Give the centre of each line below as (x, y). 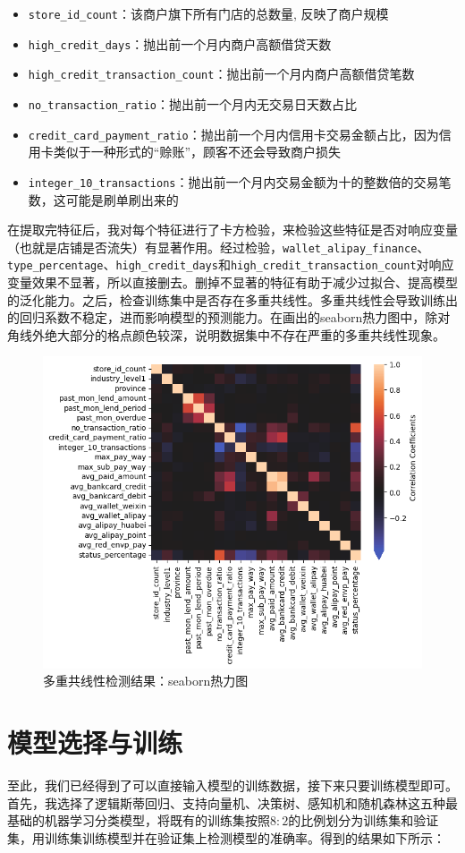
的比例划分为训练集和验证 (364, 820)
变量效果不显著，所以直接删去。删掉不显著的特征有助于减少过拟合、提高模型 (232, 282)
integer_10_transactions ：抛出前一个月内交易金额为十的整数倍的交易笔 (240, 181)
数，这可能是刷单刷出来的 (103, 199)
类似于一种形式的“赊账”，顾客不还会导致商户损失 (197, 152)
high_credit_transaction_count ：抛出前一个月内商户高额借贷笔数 (221, 74)
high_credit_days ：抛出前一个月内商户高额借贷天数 (180, 43)
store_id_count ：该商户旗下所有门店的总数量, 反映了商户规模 (208, 13)
